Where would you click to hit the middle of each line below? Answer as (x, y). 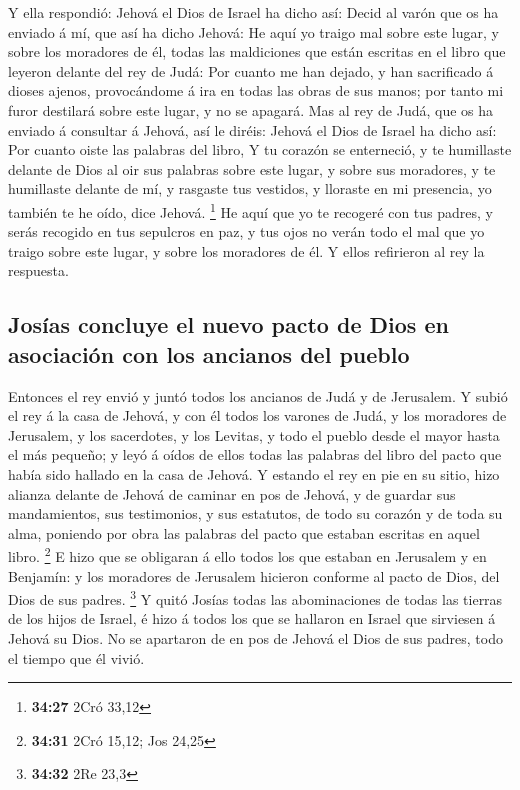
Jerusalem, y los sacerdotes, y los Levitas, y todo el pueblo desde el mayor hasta (254, 434)
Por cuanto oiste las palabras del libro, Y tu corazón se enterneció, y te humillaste (260, 149)
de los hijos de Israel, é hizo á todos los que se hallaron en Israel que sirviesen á (252, 618)
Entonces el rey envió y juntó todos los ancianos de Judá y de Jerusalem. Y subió (258, 395)
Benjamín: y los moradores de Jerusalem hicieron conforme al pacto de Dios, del (254, 575)
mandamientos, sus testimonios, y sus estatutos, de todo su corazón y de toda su (255, 513)
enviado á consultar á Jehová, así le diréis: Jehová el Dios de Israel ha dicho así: (252, 129)
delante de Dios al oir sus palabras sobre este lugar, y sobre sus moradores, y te (252, 168)
